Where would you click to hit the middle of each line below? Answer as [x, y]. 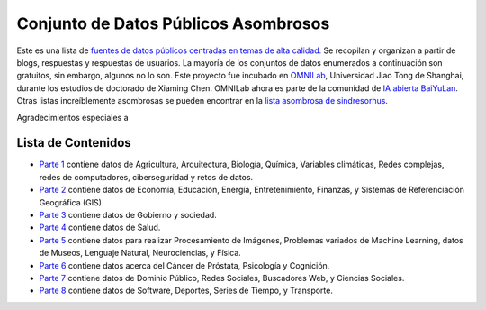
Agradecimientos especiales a [73, 117]
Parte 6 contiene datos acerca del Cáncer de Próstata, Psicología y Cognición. [184, 265]
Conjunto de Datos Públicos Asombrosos [173, 23]
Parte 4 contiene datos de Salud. [100, 228]
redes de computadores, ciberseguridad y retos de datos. [146, 177]
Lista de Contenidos [74, 143]
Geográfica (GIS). [72, 202]
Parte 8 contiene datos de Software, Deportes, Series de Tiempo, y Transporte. [186, 291]
